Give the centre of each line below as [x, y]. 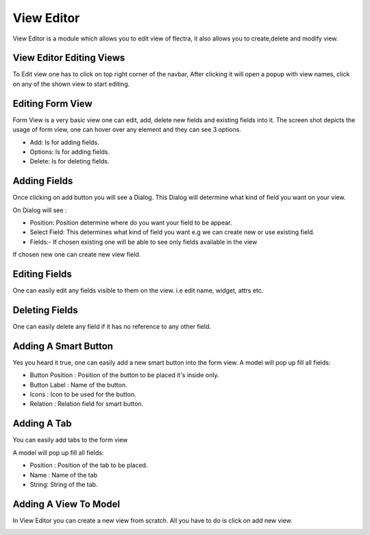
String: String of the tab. [64, 484]
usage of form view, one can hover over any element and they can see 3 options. [127, 130]
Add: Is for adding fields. [64, 142]
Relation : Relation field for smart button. [87, 404]
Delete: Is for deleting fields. [70, 161]
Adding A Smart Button [63, 346]
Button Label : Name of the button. [78, 385]
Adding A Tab [42, 423]
